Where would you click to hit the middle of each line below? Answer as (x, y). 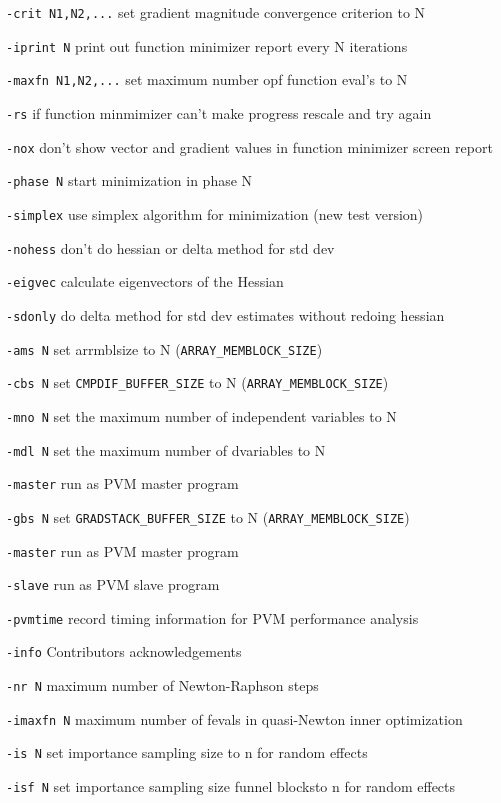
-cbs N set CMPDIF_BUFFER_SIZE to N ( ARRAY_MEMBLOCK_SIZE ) (197, 382)
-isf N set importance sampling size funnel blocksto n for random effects (231, 786)
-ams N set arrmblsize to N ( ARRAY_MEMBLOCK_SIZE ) (164, 348)
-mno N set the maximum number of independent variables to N (201, 415)
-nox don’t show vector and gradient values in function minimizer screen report (249, 146)
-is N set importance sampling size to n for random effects (187, 752)
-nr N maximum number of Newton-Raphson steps (162, 685)
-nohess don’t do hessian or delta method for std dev (170, 247)
